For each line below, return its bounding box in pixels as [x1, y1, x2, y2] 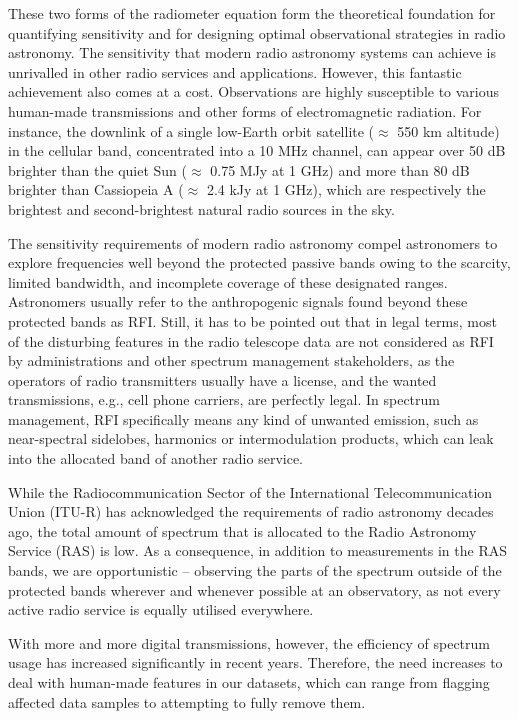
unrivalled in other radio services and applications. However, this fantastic [8, 61, 462, 82]
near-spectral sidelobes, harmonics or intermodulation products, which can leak [8, 428, 494, 449]
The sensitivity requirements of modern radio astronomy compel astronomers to [8, 232, 498, 253]
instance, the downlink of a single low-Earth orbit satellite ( [8, 120, 375, 141]
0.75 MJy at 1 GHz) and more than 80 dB [210, 159, 470, 180]
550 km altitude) [397, 120, 500, 141]
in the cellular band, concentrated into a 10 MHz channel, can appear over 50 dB [8, 140, 506, 161]
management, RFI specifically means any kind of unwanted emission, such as [8, 408, 479, 429]
